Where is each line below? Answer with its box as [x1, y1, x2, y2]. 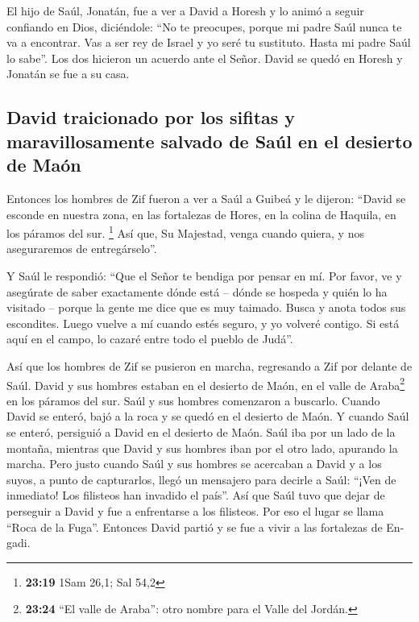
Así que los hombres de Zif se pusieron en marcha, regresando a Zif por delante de [6, 357, 413, 374]
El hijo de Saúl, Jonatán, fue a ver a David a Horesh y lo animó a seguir [6, 2, 364, 19]
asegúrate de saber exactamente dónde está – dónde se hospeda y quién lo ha [6, 283, 388, 300]
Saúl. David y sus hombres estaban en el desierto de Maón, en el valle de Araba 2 [6, 374, 405, 393]
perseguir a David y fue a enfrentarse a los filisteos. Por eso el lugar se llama [6, 502, 384, 519]
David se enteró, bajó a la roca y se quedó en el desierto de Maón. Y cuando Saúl [6, 408, 409, 425]
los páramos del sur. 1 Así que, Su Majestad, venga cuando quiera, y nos [6, 222, 364, 241]
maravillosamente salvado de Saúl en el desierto [6, 128, 413, 153]
